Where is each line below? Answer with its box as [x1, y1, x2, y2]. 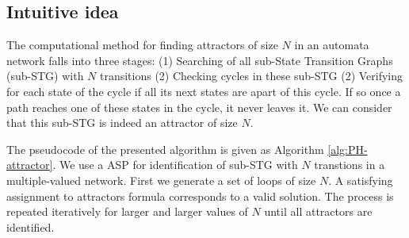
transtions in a [314, 156, 385, 173]
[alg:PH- [327, 140, 368, 157]
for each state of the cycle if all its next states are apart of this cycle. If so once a [6, 83, 401, 99]
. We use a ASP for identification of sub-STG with [52, 156, 298, 173]
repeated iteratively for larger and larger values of [6, 203, 248, 220]
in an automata [294, 36, 369, 53]
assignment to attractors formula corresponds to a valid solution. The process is [6, 187, 394, 204]
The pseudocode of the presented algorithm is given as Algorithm [6, 140, 324, 157]
